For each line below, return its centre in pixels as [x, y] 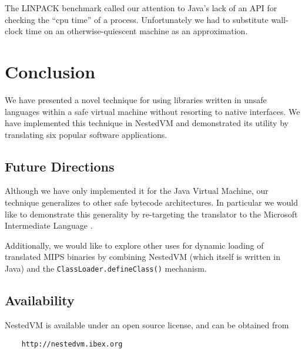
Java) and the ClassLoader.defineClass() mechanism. [106, 268]
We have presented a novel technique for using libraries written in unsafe [136, 99]
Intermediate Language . [49, 225]
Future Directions [60, 166]
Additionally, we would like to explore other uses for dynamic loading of [134, 245]
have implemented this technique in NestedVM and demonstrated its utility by [147, 123]
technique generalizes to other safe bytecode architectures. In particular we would [151, 202]
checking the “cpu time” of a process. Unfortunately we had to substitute [137, 19]
